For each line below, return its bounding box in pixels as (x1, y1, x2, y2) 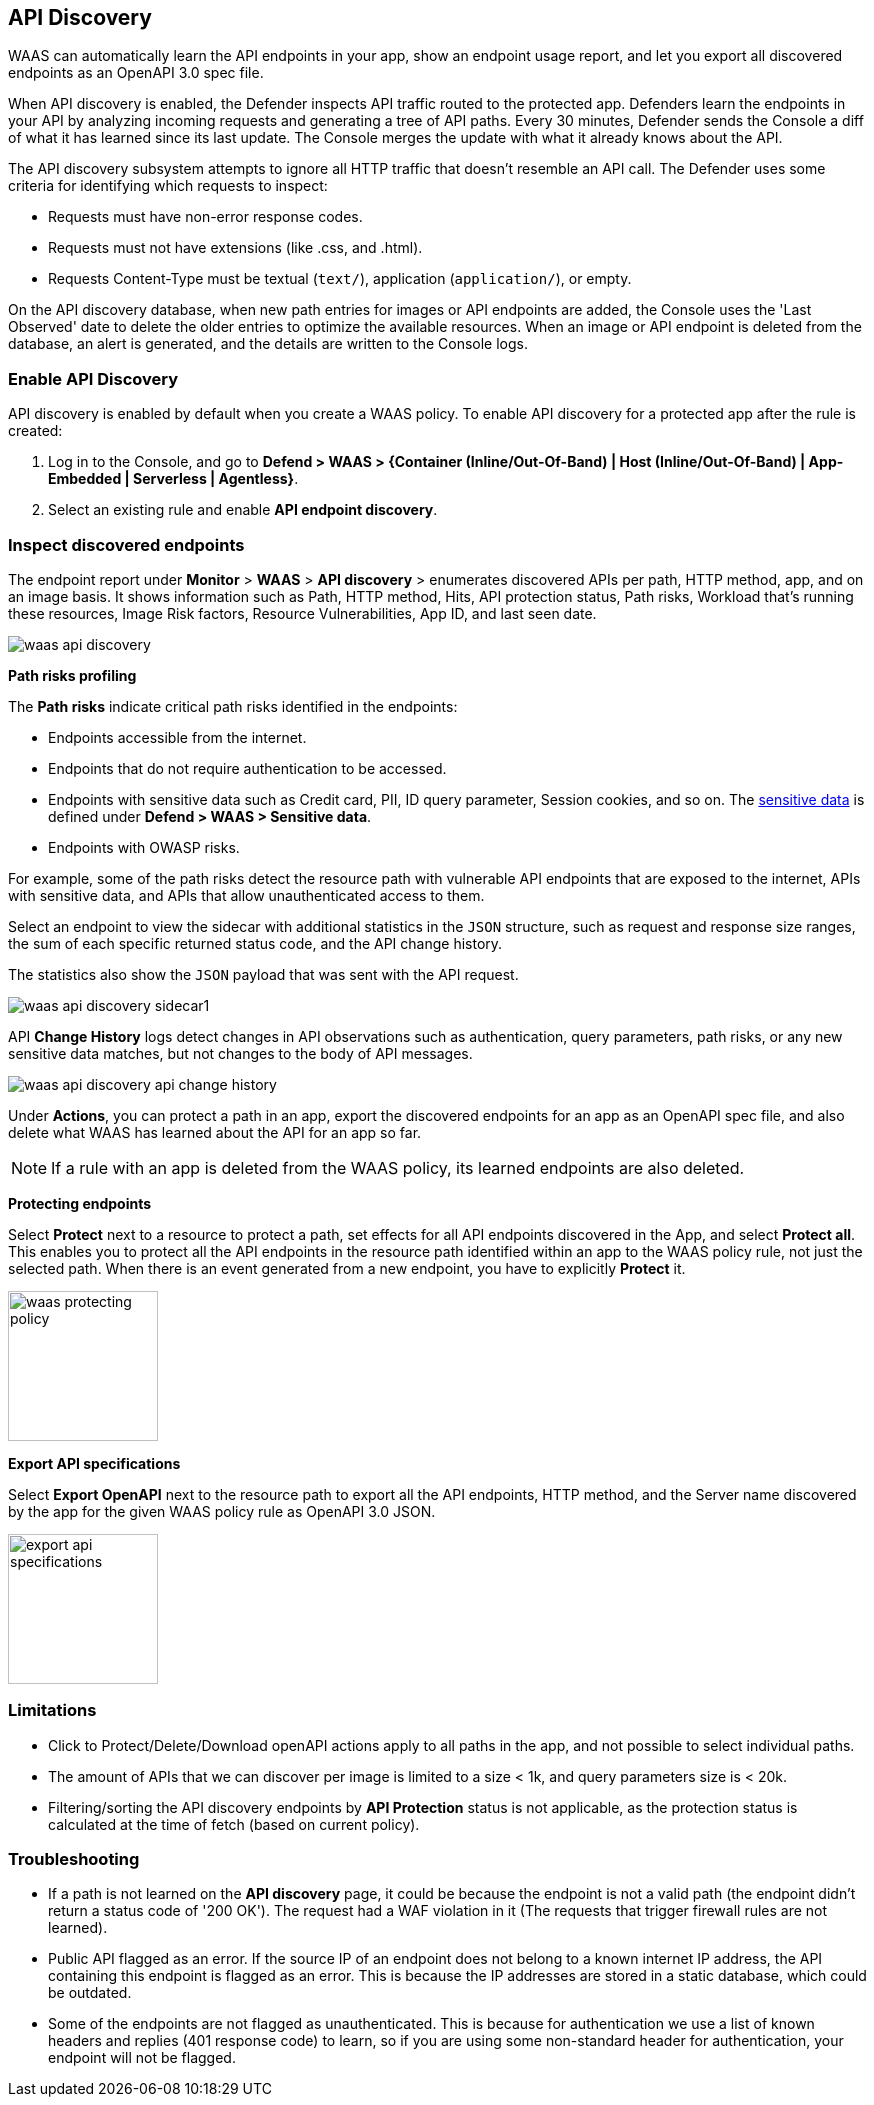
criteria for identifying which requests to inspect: (8, 177, 328, 195)
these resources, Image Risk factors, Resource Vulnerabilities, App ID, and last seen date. (8, 604, 597, 622)
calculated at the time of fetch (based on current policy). (48, 1815, 420, 1833)
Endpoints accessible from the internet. (48, 728, 307, 746)
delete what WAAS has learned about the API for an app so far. (8, 1123, 422, 1141)
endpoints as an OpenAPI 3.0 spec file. (8, 64, 264, 82)
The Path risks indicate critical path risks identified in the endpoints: (8, 697, 458, 715)
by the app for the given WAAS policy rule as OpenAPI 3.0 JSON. (8, 1502, 436, 1520)
